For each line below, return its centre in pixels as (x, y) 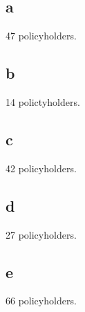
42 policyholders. (41, 168)
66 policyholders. (41, 301)
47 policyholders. (41, 36)
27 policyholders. (41, 234)
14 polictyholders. (43, 102)
